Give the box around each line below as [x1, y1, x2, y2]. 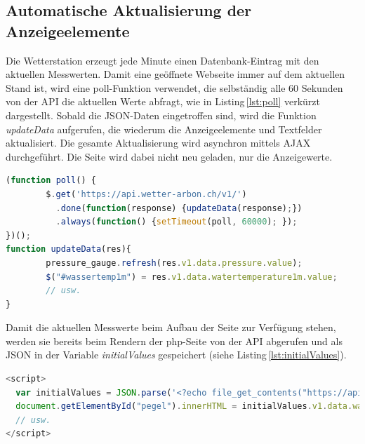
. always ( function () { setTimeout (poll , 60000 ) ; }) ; [55, 217, 298, 227]
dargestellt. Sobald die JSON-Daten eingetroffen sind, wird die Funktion [6, 107, 317, 122]
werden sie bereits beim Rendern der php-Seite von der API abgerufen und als [6, 333, 343, 348]
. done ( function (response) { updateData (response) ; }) [55, 203, 303, 213]
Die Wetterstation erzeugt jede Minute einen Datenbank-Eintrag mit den [6, 53, 319, 67]
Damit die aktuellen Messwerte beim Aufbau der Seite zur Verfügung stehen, [6, 320, 336, 335]
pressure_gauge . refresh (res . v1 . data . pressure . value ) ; [46, 257, 303, 268]
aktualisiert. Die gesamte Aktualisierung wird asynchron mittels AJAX [6, 135, 311, 150]
